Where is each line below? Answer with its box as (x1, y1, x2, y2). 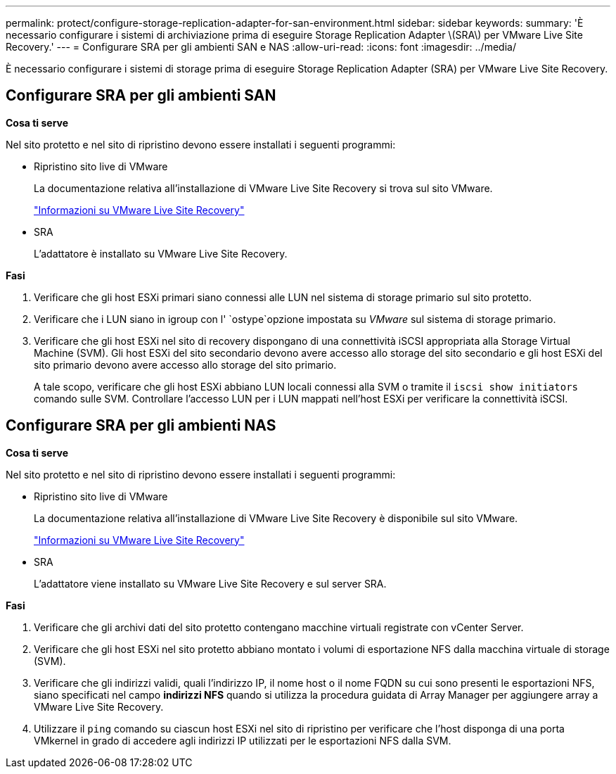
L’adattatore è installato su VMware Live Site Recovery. (34, 247, 288, 260)
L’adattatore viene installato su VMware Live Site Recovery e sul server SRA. (34, 577, 387, 590)
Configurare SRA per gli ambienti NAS (6, 417, 276, 435)
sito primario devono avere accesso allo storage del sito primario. (34, 358, 337, 371)
